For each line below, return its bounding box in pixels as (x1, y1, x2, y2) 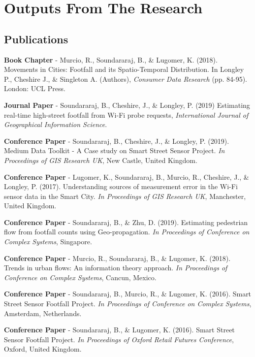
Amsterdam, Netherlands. (4, 308, 82, 318)
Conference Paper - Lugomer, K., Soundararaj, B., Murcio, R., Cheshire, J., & (4, 171, 249, 182)
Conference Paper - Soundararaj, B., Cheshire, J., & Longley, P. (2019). (4, 135, 229, 146)
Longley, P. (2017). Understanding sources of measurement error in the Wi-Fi (4, 181, 238, 192)
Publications (4, 31, 68, 46)
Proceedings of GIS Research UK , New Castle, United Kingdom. (4, 155, 197, 165)
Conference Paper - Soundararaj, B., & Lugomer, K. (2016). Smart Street (4, 325, 235, 335)
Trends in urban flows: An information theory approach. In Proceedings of (4, 262, 227, 273)
